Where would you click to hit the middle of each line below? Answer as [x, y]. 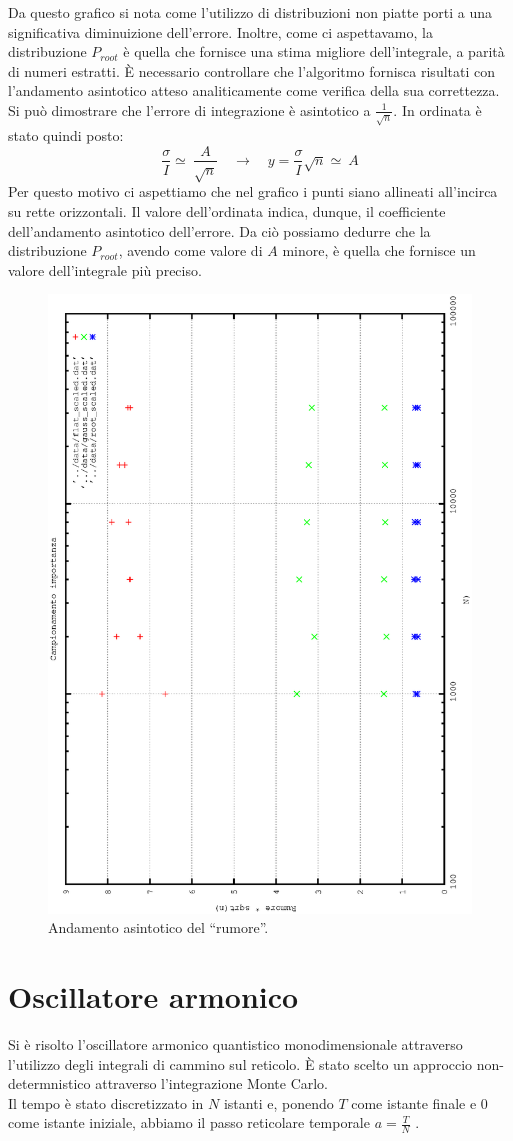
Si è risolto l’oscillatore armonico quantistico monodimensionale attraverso [235, 1043]
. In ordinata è [437, 109]
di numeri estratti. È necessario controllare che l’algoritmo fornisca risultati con [252, 70]
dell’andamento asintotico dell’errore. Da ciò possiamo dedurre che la [219, 230]
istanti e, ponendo [278, 1102]
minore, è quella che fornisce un [379, 250]
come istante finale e [414, 1102]
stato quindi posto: [66, 134]
